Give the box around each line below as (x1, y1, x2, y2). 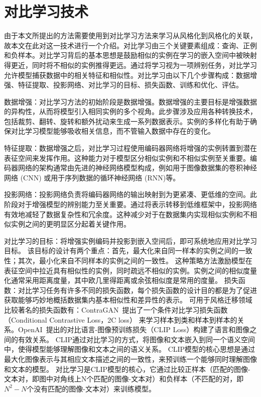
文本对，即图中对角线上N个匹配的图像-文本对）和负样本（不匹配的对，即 (4, 373, 244, 384)
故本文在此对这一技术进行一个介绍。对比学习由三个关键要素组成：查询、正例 (4, 40, 257, 50)
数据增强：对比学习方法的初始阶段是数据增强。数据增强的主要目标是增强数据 (4, 96, 257, 107)
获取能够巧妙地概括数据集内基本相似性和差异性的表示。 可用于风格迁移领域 (4, 294, 252, 305)
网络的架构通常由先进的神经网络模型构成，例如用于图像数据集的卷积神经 (18, 162, 257, 173)
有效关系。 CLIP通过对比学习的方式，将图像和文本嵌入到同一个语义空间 (18, 334, 255, 344)
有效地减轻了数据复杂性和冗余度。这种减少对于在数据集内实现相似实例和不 (4, 209, 250, 219)
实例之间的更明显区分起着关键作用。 (11, 219, 130, 229)
